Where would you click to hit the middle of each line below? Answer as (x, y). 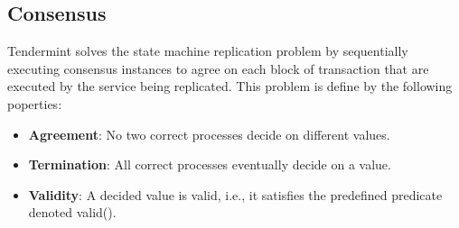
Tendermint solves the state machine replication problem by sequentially (208, 51)
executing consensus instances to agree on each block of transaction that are (218, 68)
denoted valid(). (72, 212)
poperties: (35, 103)
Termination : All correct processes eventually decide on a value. (210, 164)
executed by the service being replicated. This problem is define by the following (230, 86)
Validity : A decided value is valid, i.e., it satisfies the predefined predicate (235, 194)
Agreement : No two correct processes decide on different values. (209, 134)
